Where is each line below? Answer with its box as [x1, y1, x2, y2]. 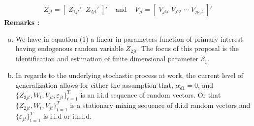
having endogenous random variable [15, 43, 124, 53]
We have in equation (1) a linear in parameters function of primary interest [15, 33, 243, 44]
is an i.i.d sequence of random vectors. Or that [80, 89, 221, 100]
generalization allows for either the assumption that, [15, 80, 173, 90]
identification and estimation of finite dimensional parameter [15, 53, 199, 63]
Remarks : [4, 17, 40, 27]
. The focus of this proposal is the [137, 43, 239, 53]
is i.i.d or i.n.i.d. [43, 111, 92, 121]
